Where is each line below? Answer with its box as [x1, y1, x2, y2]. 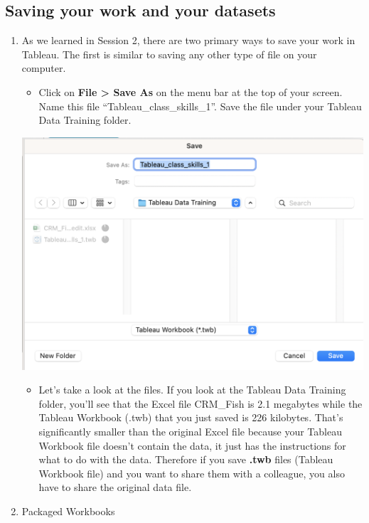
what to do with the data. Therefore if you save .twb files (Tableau [38, 452, 333, 467]
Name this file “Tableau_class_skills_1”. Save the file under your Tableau [38, 98, 362, 113]
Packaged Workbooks [21, 503, 115, 518]
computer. [21, 60, 66, 75]
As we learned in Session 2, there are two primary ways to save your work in [21, 33, 355, 48]
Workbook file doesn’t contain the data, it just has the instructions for [38, 438, 346, 453]
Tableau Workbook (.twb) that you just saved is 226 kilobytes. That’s [38, 410, 343, 425]
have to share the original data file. [38, 480, 192, 495]
